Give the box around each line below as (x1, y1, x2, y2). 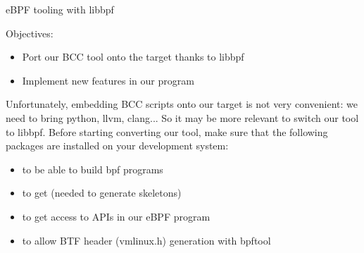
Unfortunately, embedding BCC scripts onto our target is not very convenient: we (6, 97, 358, 111)
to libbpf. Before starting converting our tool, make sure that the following (6, 124, 328, 139)
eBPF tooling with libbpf (6, 2, 114, 16)
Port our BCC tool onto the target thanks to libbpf (22, 49, 244, 64)
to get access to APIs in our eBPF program (22, 209, 211, 223)
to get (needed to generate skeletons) (22, 185, 182, 200)
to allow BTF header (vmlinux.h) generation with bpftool (22, 233, 271, 247)
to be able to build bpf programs (22, 161, 163, 176)
